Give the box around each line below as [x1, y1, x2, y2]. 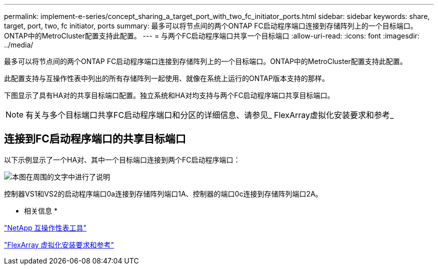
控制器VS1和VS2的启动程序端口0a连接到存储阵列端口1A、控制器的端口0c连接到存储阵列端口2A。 [4, 189, 322, 198]
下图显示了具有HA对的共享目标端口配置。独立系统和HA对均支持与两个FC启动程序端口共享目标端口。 [4, 91, 334, 99]
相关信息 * [24, 206, 57, 215]
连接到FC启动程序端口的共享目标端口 [4, 132, 186, 145]
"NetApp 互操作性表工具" [4, 223, 87, 232]
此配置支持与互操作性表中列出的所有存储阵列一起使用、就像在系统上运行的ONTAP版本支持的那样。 [4, 74, 329, 82]
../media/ [4, 40, 33, 49]
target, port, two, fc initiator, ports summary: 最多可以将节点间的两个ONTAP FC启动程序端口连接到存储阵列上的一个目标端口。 [4, 21, 417, 30]
